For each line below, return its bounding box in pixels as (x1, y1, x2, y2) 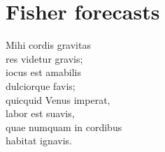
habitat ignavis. (6, 133, 72, 148)
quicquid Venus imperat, (6, 92, 110, 107)
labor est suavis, (6, 106, 75, 121)
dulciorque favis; (6, 78, 76, 93)
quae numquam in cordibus (6, 119, 122, 134)
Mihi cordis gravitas (6, 38, 91, 52)
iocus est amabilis (6, 65, 81, 79)
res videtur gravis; (6, 51, 83, 66)
